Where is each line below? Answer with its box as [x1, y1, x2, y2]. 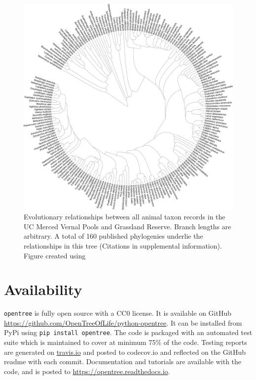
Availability [4, 279, 82, 299]
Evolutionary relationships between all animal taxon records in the [24, 211, 225, 222]
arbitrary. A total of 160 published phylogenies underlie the [24, 231, 203, 241]
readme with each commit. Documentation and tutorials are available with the [4, 356, 242, 367]
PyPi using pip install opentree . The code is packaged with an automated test [4, 327, 253, 338]
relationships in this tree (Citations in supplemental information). [24, 240, 222, 251]
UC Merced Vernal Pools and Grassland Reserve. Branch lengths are [24, 221, 231, 231]
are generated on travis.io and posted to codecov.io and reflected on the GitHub [4, 346, 246, 357]
